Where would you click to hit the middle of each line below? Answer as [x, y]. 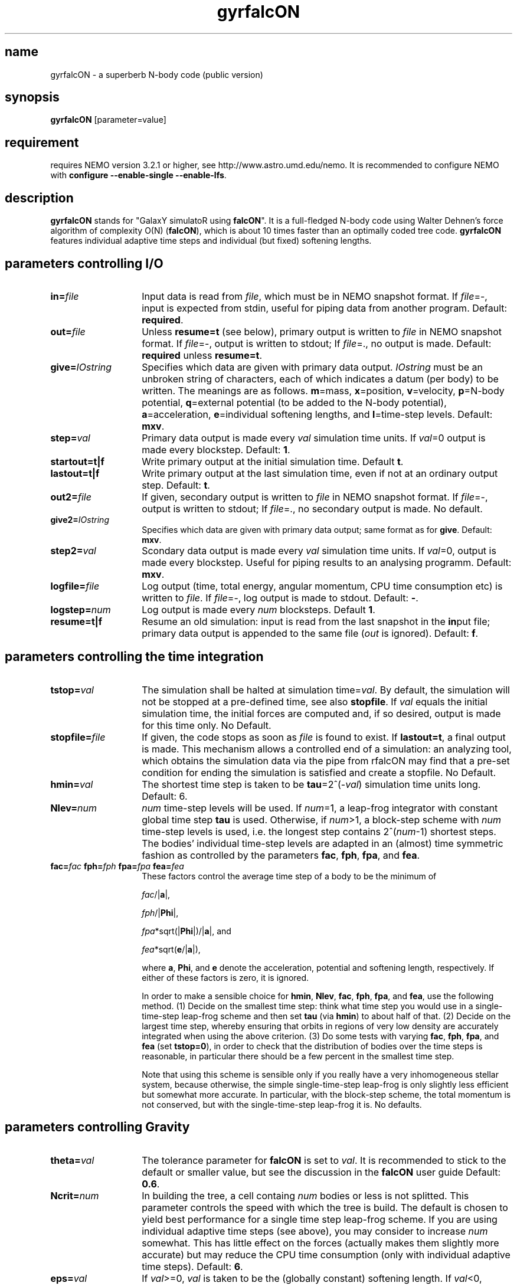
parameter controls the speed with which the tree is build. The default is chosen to [325, 1207]
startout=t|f [77, 461]
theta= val [72, 1160]
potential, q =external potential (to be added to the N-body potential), [294, 402]
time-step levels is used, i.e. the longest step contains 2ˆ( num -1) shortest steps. [319, 831]
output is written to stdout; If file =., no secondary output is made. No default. [312, 508]
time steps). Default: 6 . [192, 1266]
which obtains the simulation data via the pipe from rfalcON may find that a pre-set [326, 760]
